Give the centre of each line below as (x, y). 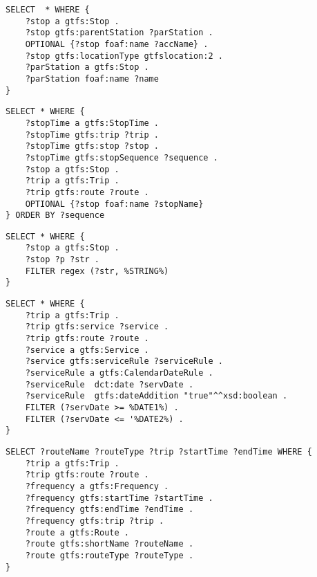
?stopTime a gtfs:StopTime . (92, 123)
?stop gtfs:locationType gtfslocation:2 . (124, 56)
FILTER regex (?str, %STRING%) (97, 271)
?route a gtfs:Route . (77, 532)
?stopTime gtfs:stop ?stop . (92, 146)
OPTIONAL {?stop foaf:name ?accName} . (117, 44)
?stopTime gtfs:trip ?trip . (92, 135)
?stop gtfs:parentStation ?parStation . (119, 33)
